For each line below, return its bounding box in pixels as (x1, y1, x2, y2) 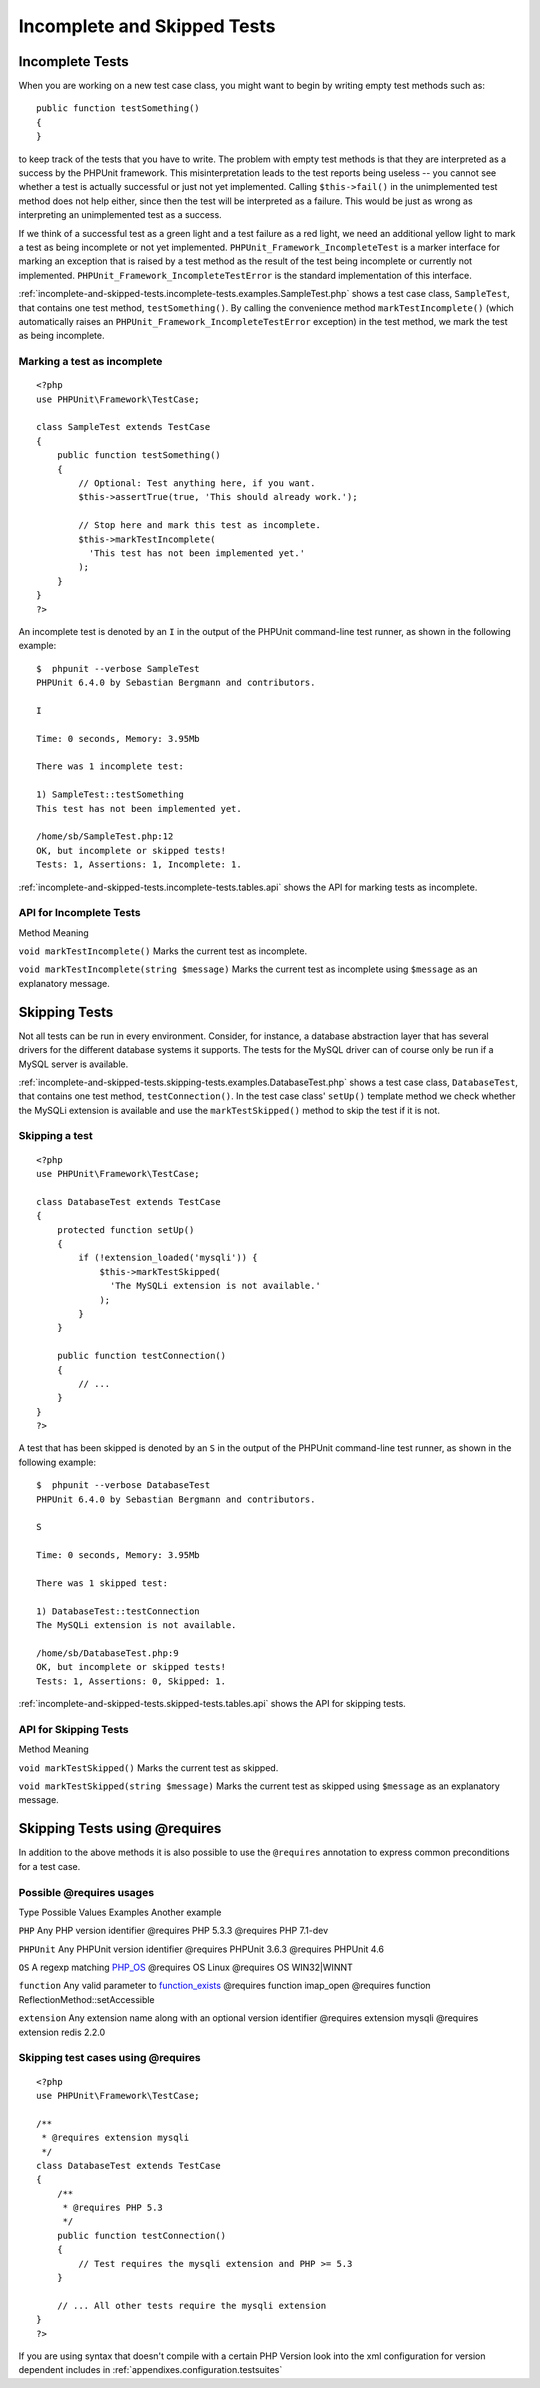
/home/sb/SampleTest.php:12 (36, 831, 174, 842)
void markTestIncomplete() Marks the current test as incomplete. (18, 945, 308, 957)
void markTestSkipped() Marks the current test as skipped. (18, 1761, 279, 1774)
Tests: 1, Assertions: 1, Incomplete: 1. (36, 859, 242, 870)
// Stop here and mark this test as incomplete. (78, 520, 322, 531)
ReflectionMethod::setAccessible (18, 1993, 155, 2005)
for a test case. (18, 1860, 81, 1872)
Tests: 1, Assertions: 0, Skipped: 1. (36, 1675, 227, 1687)
